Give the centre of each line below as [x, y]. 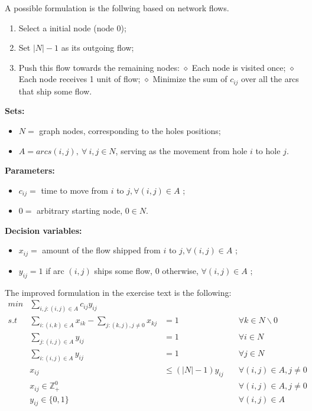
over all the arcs [270, 79]
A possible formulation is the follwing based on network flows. [117, 8]
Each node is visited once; [239, 67]
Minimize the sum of [190, 79]
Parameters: [30, 170]
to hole [268, 150]
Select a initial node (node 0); [72, 27]
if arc [55, 270]
